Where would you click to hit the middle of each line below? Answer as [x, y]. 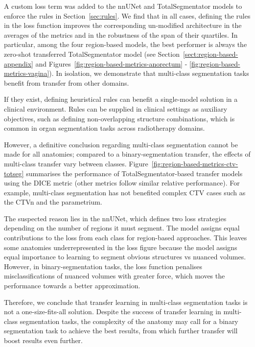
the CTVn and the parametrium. [53, 202]
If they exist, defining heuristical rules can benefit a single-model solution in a [121, 99]
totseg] [14, 173]
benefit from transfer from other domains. [67, 82]
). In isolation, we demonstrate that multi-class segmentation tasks [149, 73]
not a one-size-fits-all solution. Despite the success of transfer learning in [113, 312]
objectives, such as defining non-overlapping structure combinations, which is [119, 118]
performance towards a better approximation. [72, 286]
